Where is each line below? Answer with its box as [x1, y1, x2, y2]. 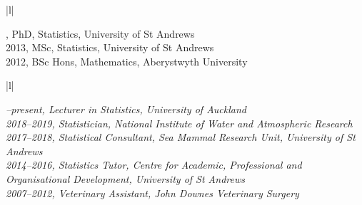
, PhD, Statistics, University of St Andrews [6, 26, 195, 41]
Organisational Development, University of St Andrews [6, 171, 245, 186]
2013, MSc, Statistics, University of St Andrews [6, 40, 214, 55]
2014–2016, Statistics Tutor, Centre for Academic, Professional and [6, 157, 302, 172]
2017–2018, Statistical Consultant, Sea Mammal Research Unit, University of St [6, 130, 356, 144]
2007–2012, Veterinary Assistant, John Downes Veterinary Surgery [6, 185, 299, 200]
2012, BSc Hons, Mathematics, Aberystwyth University [6, 53, 248, 68]
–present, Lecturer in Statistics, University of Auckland [6, 101, 246, 116]
